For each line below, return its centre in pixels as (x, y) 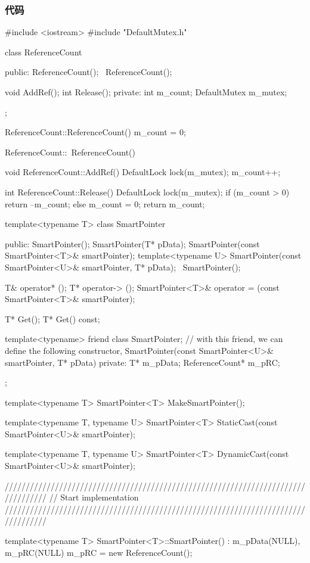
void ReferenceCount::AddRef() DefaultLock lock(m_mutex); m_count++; (143, 172)
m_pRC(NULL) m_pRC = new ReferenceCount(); (99, 552)
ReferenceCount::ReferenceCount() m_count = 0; (95, 132)
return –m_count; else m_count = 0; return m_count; (105, 203)
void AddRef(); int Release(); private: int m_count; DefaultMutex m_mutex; (146, 92)
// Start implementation (94, 497)
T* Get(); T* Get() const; (52, 318)
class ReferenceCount (44, 52)
